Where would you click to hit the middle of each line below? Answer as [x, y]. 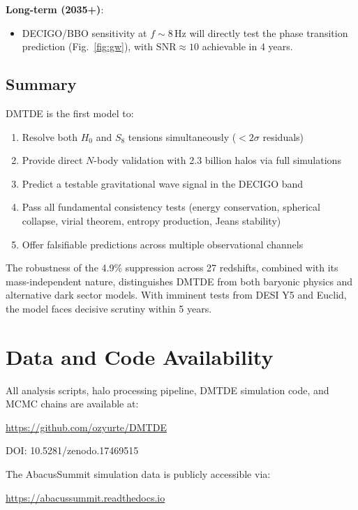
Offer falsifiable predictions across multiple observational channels [163, 244]
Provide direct [52, 160]
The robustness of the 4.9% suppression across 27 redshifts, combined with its [172, 268]
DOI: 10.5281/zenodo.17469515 [72, 450]
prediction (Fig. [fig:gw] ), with [88, 46]
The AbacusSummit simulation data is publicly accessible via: [138, 474]
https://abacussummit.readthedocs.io [85, 497]
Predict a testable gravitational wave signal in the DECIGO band [163, 183]
